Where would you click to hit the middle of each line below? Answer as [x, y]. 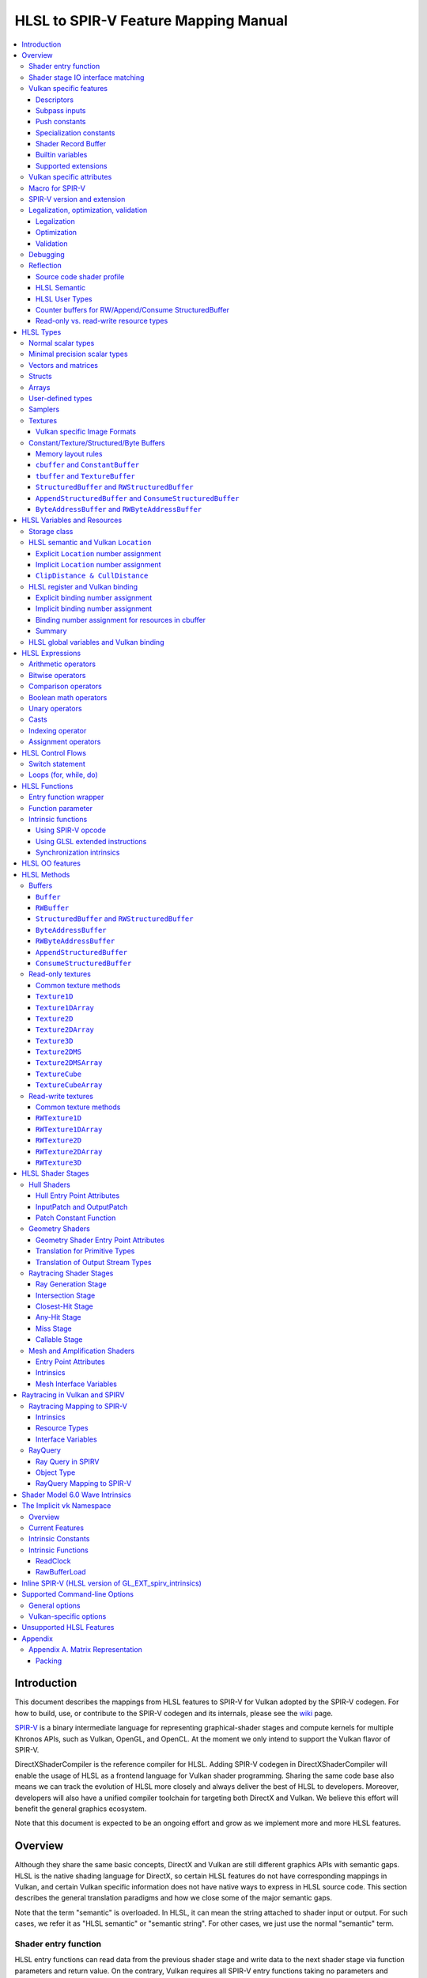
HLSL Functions [47, 786]
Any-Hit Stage [59, 1317]
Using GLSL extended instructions [91, 841]
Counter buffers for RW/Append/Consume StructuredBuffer [132, 309]
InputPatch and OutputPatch [82, 1207]
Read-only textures [60, 974]
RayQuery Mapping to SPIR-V [84, 1483]
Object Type [56, 1472]
